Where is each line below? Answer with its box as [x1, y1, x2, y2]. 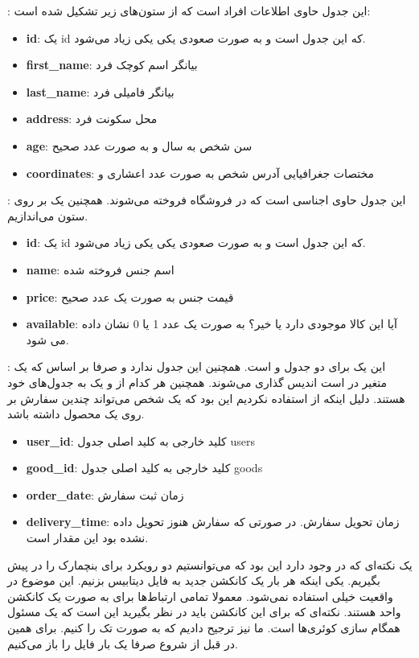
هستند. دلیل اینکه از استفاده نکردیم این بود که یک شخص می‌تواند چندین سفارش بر [7, 389, 405, 406]
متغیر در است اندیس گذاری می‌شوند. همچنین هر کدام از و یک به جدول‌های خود [7, 373, 388, 390]
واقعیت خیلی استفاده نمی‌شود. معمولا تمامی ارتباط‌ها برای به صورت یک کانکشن [7, 587, 393, 604]
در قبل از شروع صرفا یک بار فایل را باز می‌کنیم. [7, 635, 238, 652]
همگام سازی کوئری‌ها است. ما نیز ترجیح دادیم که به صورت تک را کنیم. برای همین [7, 619, 401, 636]
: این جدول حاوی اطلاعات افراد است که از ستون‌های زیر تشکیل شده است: [7, 2, 371, 19]
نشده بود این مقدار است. [26, 529, 149, 546]
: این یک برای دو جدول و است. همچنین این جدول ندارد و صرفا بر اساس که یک [7, 358, 386, 375]
